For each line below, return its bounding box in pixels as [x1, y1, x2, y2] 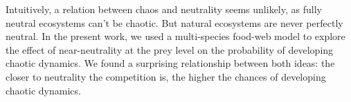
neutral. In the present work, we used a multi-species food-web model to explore [6, 29, 345, 43]
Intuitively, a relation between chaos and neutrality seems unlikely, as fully [6, 2, 322, 16]
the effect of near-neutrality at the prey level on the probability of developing [6, 42, 334, 57]
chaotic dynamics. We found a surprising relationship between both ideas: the [6, 56, 335, 70]
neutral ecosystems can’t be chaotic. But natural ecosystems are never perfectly [6, 15, 343, 30]
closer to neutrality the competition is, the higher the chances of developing [6, 69, 326, 83]
